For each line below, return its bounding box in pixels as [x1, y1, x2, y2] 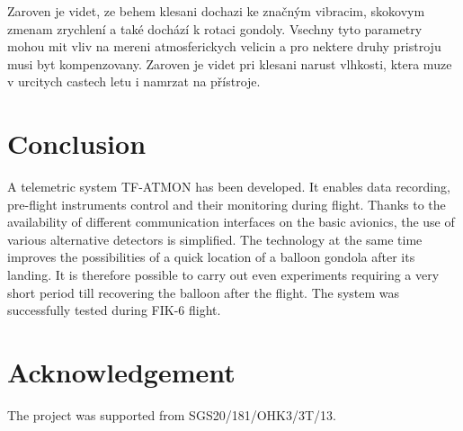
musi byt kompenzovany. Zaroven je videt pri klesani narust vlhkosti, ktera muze [7, 54, 452, 73]
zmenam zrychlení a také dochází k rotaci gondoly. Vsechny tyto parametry [7, 19, 423, 38]
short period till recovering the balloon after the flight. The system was [7, 283, 400, 301]
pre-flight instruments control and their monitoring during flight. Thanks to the [7, 194, 446, 213]
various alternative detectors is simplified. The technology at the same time [7, 229, 423, 248]
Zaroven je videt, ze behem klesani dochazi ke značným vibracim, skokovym [7, 2, 425, 20]
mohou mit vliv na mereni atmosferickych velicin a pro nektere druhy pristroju [7, 37, 441, 56]
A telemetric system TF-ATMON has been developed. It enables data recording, [7, 177, 450, 196]
